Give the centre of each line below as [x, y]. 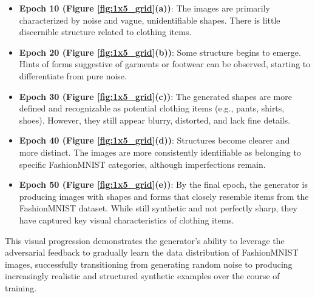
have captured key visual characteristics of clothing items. [127, 220]
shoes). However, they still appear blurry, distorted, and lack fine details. [155, 120]
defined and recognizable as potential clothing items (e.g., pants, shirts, [152, 108]
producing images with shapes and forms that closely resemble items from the [164, 196]
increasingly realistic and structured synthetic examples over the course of [142, 276]
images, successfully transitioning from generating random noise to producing [149, 264]
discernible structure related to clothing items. [105, 32]
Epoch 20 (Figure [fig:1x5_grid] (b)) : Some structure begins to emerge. [160, 52]
